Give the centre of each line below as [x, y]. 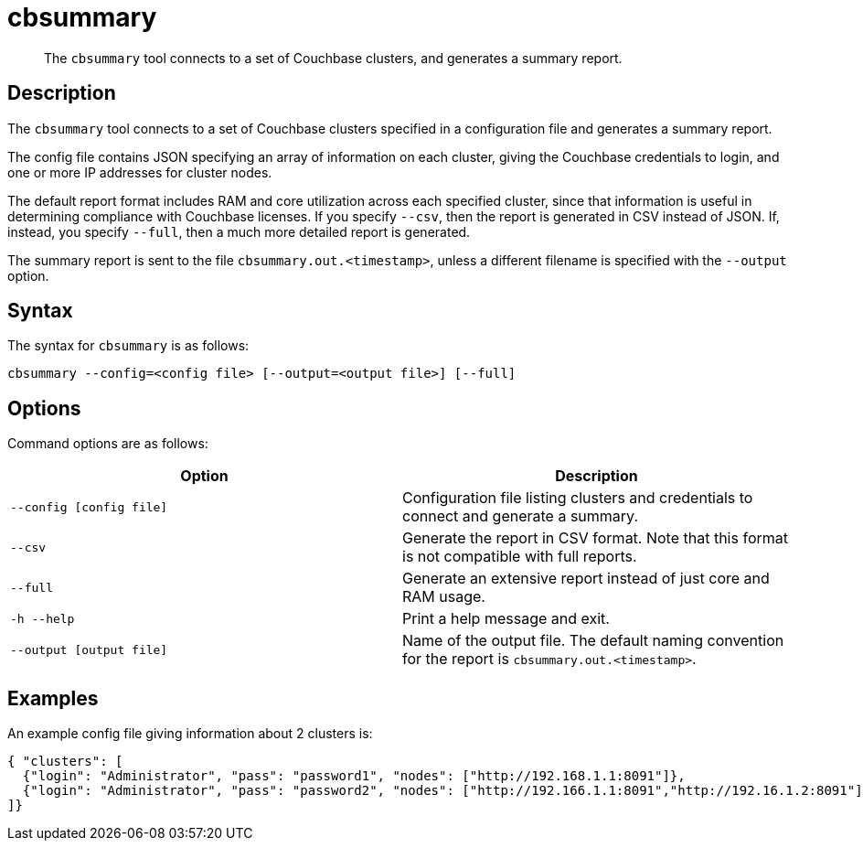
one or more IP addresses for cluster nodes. [140, 172]
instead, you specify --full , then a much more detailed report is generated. [239, 231]
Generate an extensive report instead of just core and [586, 579]
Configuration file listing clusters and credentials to [578, 498]
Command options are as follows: [108, 444]
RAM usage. [444, 597]
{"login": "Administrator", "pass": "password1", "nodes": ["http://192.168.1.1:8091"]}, [354, 776]
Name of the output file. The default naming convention [593, 641]
